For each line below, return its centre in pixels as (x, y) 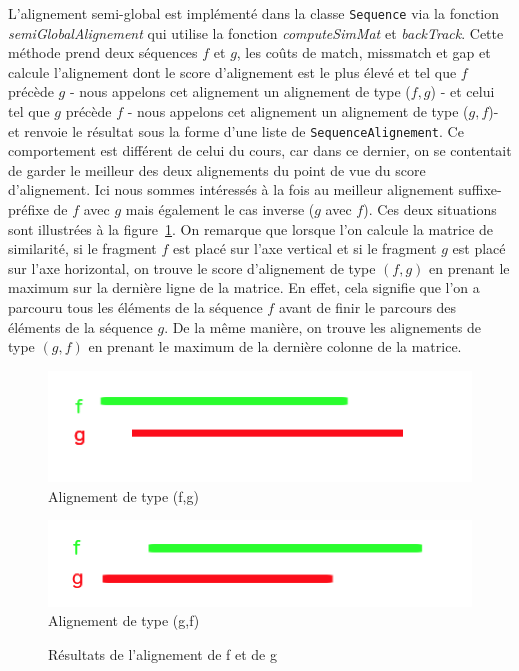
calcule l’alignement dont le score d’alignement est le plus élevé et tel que (232, 71)
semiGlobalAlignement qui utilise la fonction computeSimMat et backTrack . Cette (256, 32)
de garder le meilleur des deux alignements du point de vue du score (217, 169)
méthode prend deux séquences (103, 52)
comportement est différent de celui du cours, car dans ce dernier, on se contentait (260, 150)
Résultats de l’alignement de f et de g (162, 653)
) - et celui (462, 91)
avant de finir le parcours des (367, 307)
